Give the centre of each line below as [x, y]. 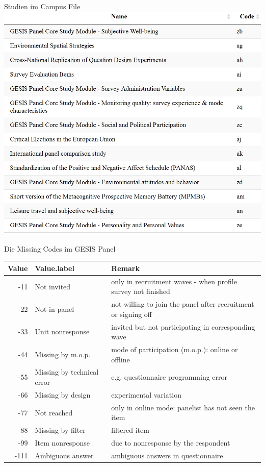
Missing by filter [60, 430]
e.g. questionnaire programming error [169, 377]
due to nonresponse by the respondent [171, 443]
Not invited [53, 286]
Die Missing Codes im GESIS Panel [60, 248]
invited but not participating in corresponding [183, 326]
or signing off [132, 314]
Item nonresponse [62, 443]
